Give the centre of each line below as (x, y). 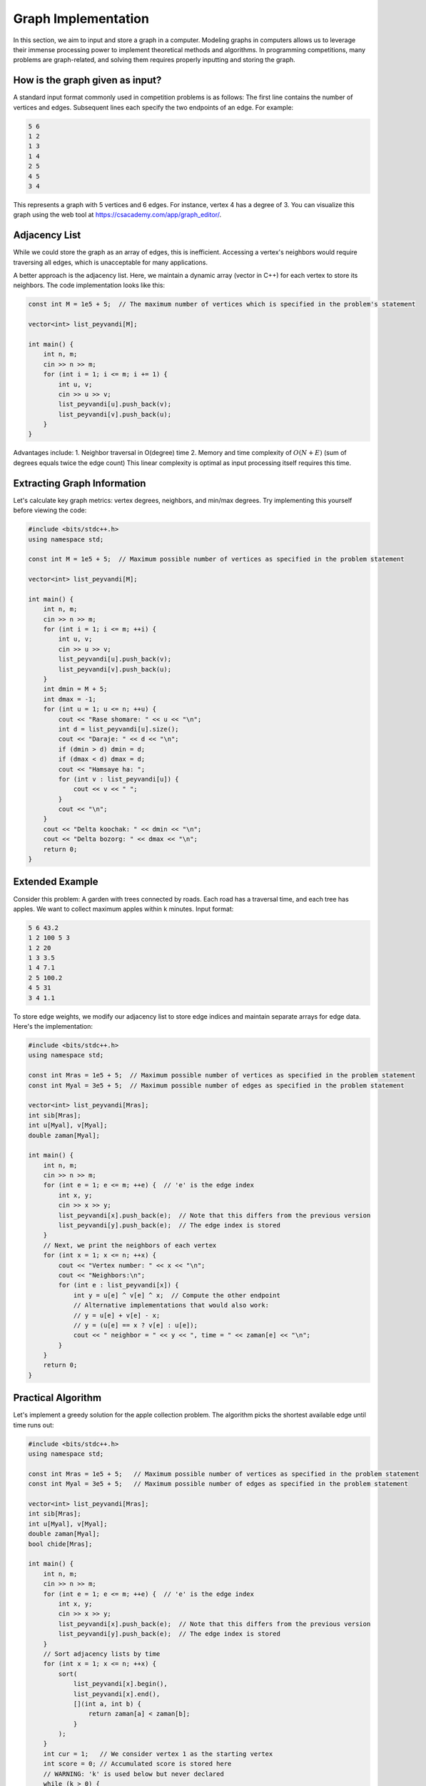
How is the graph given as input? (87, 80)
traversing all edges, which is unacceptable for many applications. (111, 262)
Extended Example (56, 882)
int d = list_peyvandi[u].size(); (118, 729)
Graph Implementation (81, 19)
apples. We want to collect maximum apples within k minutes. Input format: (123, 909)
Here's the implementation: (53, 1026)
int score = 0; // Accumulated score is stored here (137, 1764)
